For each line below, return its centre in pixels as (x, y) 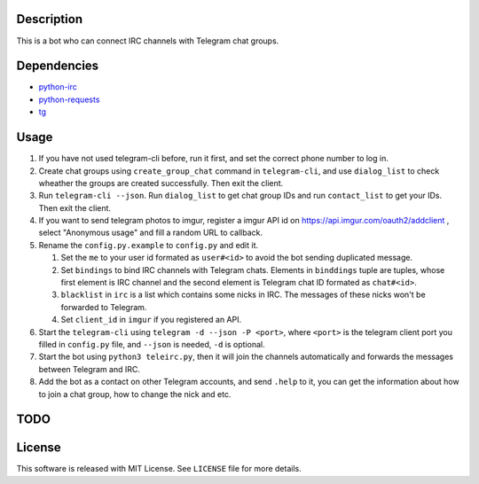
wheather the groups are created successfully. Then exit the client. (161, 183)
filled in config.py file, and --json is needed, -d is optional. (152, 344)
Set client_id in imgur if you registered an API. (151, 320)
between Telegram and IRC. (90, 369)
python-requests (69, 99)
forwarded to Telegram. (104, 307)
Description (50, 19)
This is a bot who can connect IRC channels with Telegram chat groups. (148, 41)
